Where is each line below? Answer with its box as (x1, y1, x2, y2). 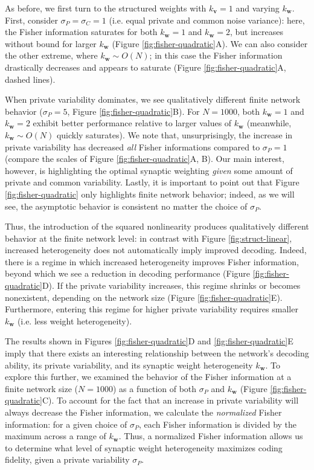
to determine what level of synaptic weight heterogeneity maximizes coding (5, 441, 283, 454)
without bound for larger (5, 37, 97, 50)
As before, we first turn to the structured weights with (5, 2, 207, 14)
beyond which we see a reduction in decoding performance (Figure (5, 267, 251, 280)
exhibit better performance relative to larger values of (33, 117, 232, 129)
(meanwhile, (246, 117, 292, 129)
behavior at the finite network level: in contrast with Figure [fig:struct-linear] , (5, 231, 292, 244)
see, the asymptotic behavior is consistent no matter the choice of (5, 199, 248, 212)
